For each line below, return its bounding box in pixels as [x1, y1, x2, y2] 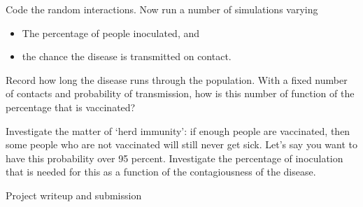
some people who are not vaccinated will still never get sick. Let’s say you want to [6, 137, 358, 152]
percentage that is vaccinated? [6, 99, 136, 114]
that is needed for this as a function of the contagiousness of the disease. [6, 164, 316, 179]
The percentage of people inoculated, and [22, 25, 200, 40]
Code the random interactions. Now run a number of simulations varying [6, 2, 318, 16]
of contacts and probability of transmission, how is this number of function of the [6, 86, 355, 101]
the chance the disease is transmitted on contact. [22, 49, 232, 64]
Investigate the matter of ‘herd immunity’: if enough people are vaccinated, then [6, 123, 350, 138]
